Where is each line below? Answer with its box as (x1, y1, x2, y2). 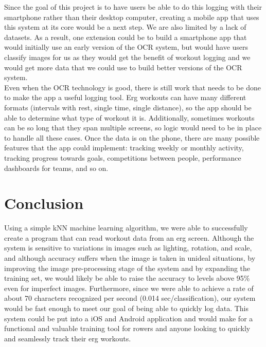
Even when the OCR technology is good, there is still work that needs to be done (4, 82, 261, 92)
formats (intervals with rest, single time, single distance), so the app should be (4, 102, 252, 112)
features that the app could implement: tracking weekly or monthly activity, (4, 142, 244, 153)
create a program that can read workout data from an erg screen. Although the (4, 232, 254, 243)
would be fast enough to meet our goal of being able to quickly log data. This (4, 302, 249, 313)
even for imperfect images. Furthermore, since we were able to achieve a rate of (4, 282, 254, 293)
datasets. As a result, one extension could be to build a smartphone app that (4, 31, 247, 42)
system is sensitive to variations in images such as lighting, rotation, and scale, (4, 242, 252, 253)
